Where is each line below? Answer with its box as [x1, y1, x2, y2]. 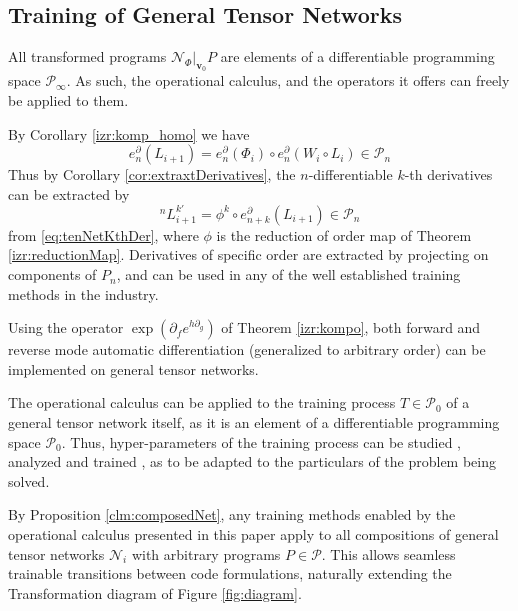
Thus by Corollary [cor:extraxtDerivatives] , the [8, 164, 296, 185]
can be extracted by [8, 183, 130, 204]
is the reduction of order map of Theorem [216, 224, 472, 245]
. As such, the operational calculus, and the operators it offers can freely [66, 70, 510, 91]
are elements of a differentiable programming [220, 46, 495, 67]
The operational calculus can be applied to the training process [8, 392, 396, 413]
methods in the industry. [8, 283, 159, 304]
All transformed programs [8, 46, 167, 67]
